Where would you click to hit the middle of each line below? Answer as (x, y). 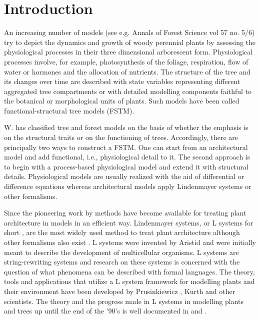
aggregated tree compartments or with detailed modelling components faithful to (128, 91)
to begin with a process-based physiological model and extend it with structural (126, 166)
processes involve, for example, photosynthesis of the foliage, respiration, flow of (126, 61)
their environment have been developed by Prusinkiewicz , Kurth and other (120, 291)
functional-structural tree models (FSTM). (69, 110)
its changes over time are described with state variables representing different (122, 81)
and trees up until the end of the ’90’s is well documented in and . (105, 311)
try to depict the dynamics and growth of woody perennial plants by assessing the (130, 42)
